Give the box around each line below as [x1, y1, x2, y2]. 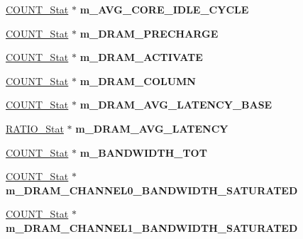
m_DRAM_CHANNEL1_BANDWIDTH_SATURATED [6, 220, 298, 235]
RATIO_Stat [6, 121, 64, 135]
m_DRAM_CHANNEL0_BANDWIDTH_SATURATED [6, 182, 298, 197]
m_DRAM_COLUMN [79, 73, 196, 88]
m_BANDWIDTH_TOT [79, 145, 207, 160]
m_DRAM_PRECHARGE [79, 26, 219, 40]
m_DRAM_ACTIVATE [79, 50, 203, 65]
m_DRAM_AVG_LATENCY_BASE [79, 97, 272, 112]
